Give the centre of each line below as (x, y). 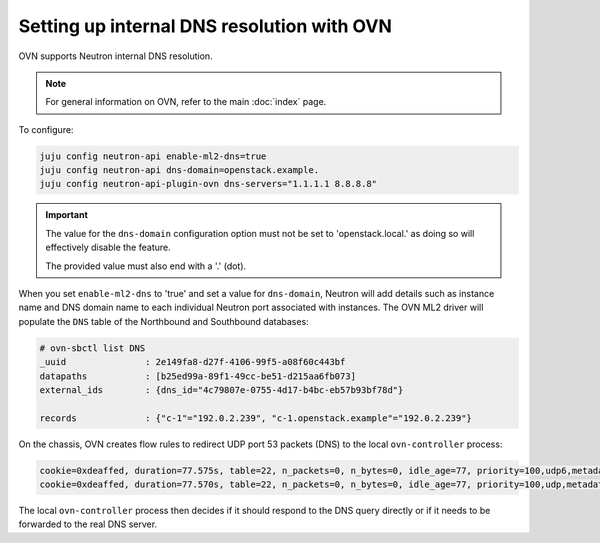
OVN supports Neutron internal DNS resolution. (116, 56)
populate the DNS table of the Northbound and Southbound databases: (163, 321)
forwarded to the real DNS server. (88, 524)
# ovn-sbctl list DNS (92, 348)
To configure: (46, 129)
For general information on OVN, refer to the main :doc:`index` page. (186, 102)
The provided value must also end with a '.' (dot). (146, 266)
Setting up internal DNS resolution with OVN (205, 26)
